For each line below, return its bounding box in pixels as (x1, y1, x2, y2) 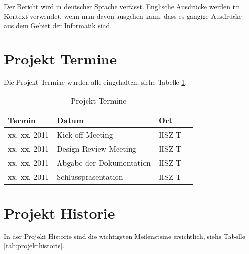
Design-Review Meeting (57, 143, 136, 154)
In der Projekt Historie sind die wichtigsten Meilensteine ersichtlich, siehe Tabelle (4, 231, 245, 241)
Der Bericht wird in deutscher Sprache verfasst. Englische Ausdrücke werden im (4, 1, 240, 11)
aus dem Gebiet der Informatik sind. (4, 20, 112, 31)
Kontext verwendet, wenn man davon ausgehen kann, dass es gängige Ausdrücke (4, 11, 242, 21)
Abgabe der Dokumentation (57, 157, 151, 168)
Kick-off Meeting (57, 128, 113, 140)
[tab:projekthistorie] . (4, 240, 65, 251)
